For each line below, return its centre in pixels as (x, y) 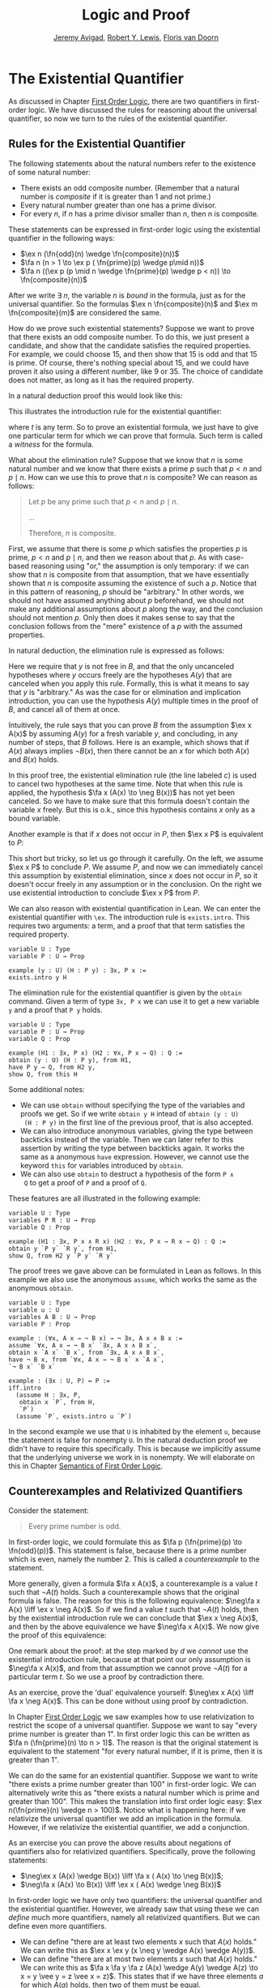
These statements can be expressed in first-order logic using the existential (134, 229)
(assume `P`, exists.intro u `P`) (74, 1416)
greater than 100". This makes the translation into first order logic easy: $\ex (135, 1802)
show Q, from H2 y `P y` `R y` (61, 1255)
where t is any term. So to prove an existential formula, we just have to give (134, 426)
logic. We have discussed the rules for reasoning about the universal (142, 109)
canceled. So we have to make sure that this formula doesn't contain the (129, 801)
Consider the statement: (49, 1510)
